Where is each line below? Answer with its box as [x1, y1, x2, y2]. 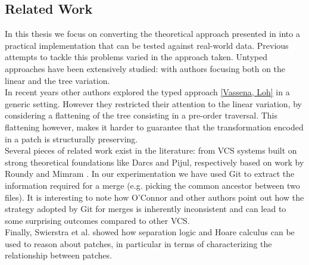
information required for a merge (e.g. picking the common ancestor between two [5, 179, 300, 191]
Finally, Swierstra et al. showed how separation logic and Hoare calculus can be [5, 226, 295, 238]
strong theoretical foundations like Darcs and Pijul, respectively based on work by [5, 155, 304, 168]
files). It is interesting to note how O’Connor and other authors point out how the [5, 191, 304, 203]
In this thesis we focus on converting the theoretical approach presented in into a [5, 27, 300, 40]
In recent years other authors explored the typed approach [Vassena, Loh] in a [5, 86, 290, 98]
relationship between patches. [5, 249, 112, 261]
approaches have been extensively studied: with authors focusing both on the [5, 62, 286, 74]
